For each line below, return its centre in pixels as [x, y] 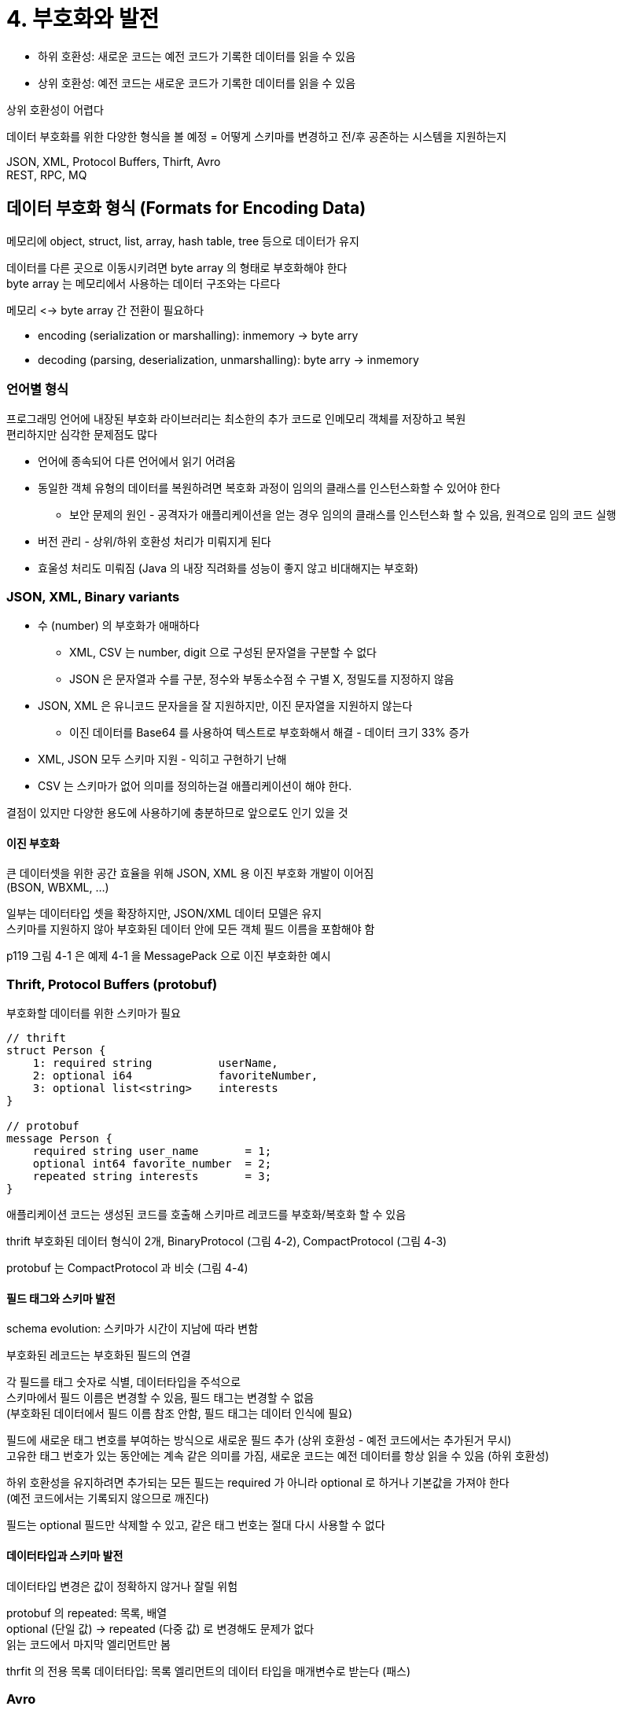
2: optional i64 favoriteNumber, [175, 1076]
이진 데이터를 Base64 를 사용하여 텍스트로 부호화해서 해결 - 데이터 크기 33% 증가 [269, 733]
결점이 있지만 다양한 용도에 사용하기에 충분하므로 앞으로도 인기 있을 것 [177, 813]
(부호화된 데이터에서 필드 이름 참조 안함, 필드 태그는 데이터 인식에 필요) [180, 1414]
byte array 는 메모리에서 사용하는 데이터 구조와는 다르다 [144, 283]
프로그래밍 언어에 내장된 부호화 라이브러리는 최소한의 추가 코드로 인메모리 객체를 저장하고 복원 [236, 419]
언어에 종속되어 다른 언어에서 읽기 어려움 [137, 462]
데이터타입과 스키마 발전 [65, 1555]
